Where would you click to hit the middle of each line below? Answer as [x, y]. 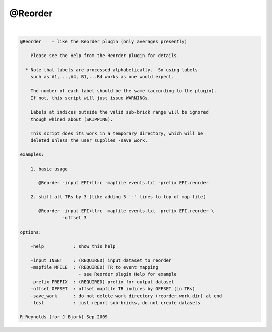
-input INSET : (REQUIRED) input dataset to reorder [101, 260]
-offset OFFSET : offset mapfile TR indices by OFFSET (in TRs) [113, 289]
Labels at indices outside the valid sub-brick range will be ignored [120, 112]
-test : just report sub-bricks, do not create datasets [116, 302]
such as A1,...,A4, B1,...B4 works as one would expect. [102, 77]
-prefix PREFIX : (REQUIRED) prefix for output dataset [102, 282]
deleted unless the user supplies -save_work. [89, 141]
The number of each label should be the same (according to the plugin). [123, 91]
